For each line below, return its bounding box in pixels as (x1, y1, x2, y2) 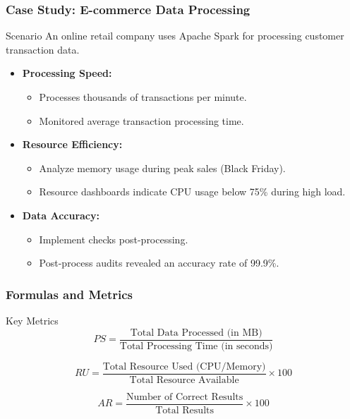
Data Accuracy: (22, 207, 99, 222)
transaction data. (6, 42, 80, 56)
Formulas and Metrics (6, 285, 133, 303)
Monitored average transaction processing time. (39, 113, 244, 128)
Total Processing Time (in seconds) (119, 341, 273, 351)
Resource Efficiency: (22, 137, 123, 152)
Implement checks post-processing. (39, 231, 188, 246)
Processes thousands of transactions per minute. (39, 90, 247, 104)
